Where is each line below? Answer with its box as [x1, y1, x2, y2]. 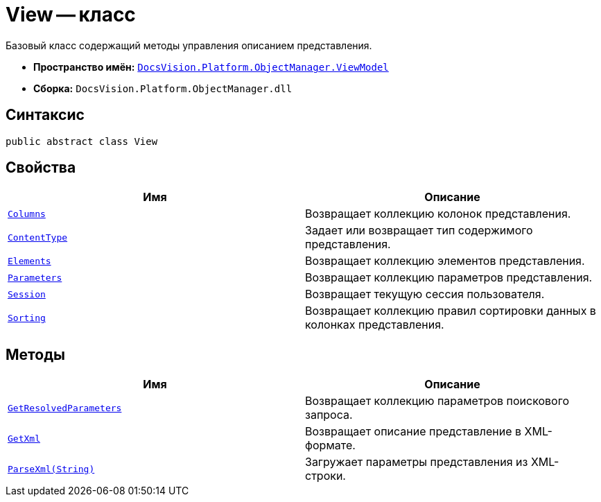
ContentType [8, 232, 68, 243]
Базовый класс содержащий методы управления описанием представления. [6, 39, 372, 51]
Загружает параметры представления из [305, 455, 528, 469]
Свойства [6, 159, 76, 177]
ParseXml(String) [8, 463, 95, 474]
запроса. [305, 408, 353, 422]
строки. [305, 469, 346, 483]
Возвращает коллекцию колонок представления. [305, 207, 571, 221]
